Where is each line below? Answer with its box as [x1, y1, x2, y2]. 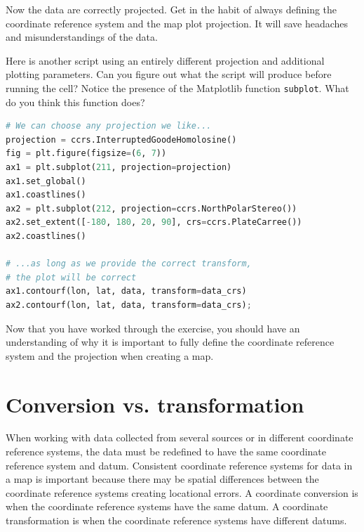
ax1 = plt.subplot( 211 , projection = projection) [6, 162, 232, 172]
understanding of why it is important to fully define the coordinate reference [6, 335, 335, 349]
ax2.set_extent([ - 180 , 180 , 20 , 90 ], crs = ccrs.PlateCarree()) [6, 217, 302, 228]
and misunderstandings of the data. [6, 30, 158, 44]
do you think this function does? [6, 94, 145, 109]
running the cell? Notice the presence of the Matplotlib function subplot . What [6, 80, 349, 95]
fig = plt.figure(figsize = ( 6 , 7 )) [6, 148, 167, 159]
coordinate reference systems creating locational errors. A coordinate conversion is [6, 485, 358, 500]
